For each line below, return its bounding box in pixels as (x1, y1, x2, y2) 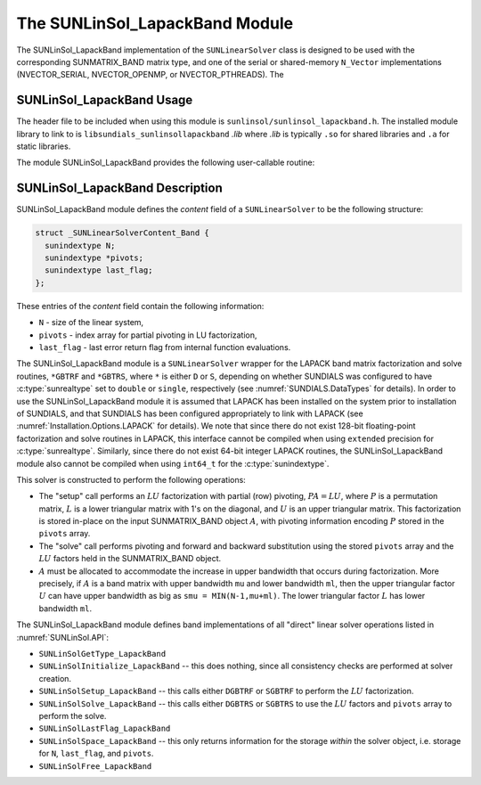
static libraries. (16, 141, 71, 151)
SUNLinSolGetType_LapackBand (38, 649, 167, 658)
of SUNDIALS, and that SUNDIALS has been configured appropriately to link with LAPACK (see (16, 408, 364, 419)
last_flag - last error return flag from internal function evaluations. (38, 342, 291, 353)
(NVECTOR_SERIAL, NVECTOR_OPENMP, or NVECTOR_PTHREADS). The (16, 70, 284, 80)
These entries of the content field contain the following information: (16, 300, 265, 311)
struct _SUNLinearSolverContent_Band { (35, 228, 209, 238)
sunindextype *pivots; (45, 253, 144, 263)
